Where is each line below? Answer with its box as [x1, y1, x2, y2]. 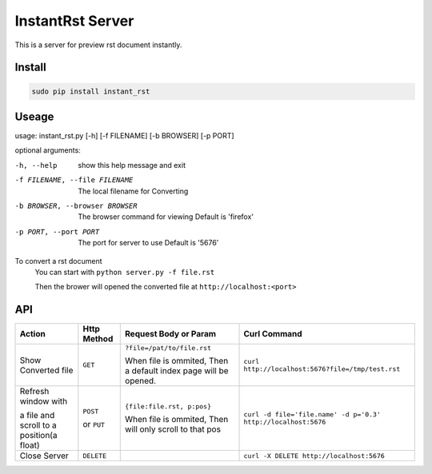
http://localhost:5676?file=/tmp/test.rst [243, 364, 401, 373]
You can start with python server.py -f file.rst [34, 267, 215, 277]
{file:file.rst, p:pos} [125, 402, 212, 411]
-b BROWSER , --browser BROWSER [14, 201, 138, 210]
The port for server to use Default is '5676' [78, 238, 219, 248]
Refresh [19, 386, 50, 397]
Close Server [19, 450, 70, 461]
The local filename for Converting [78, 186, 189, 196]
